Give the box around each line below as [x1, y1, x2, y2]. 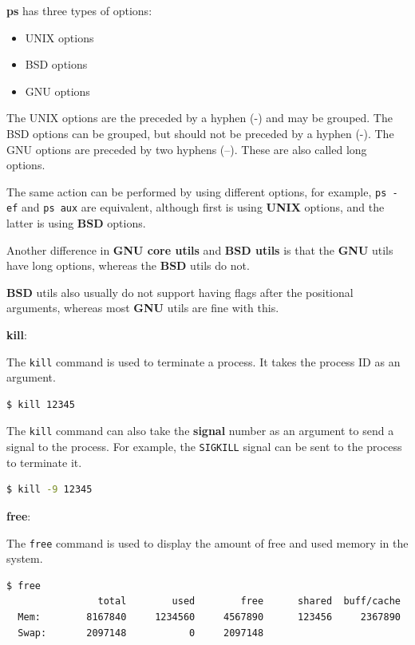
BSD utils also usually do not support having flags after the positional [6, 283, 354, 300]
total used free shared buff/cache [97, 596, 401, 607]
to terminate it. [6, 453, 82, 470]
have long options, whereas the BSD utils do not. [6, 257, 250, 274]
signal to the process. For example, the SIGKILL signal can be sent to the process [6, 438, 402, 455]
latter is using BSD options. [6, 215, 146, 231]
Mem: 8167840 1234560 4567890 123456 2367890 [18, 611, 401, 623]
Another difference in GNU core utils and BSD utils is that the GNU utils [6, 241, 393, 258]
